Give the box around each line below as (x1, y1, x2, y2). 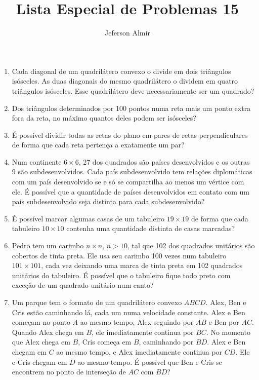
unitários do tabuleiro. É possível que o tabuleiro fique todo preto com (12, 270, 231, 280)
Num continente (12, 156, 62, 167)
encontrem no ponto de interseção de (12, 366, 126, 377)
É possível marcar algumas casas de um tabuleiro (12, 213, 165, 223)
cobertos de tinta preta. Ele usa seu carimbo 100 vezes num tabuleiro (12, 250, 227, 260)
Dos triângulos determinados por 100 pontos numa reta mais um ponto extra (12, 102, 251, 113)
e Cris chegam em (12, 356, 67, 367)
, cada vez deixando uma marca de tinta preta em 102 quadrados (41, 260, 243, 271)
